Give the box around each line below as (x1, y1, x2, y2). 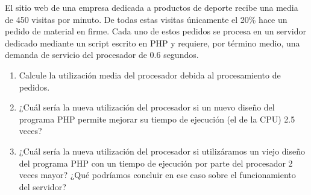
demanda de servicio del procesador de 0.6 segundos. (5, 48, 199, 61)
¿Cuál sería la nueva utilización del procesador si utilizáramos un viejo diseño (19, 144, 306, 157)
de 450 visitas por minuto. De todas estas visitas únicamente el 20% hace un (5, 13, 287, 25)
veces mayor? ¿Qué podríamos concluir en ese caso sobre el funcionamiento (19, 168, 296, 181)
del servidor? (19, 180, 66, 193)
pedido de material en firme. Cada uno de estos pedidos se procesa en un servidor (5, 25, 306, 37)
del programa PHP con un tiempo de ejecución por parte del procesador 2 (19, 156, 293, 169)
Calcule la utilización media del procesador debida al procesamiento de (19, 68, 281, 81)
